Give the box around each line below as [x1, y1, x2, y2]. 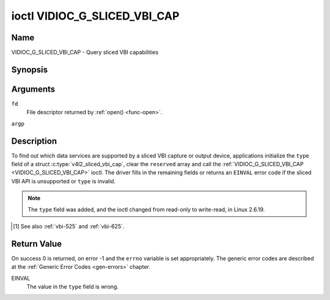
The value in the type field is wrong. [26, 283, 119, 290]
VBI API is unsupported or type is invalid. [11, 177, 116, 185]
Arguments [11, 84, 56, 94]
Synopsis [11, 64, 48, 75]
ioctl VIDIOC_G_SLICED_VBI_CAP [11, 9, 180, 23]
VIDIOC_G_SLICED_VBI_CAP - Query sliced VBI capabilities [11, 49, 159, 56]
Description [11, 136, 57, 146]
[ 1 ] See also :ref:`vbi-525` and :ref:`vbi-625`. [13, 223, 125, 230]
